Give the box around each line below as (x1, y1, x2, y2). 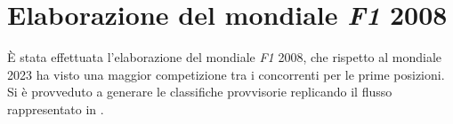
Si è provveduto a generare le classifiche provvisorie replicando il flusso (7, 82, 392, 101)
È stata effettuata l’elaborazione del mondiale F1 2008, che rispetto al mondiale (7, 48, 442, 66)
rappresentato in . (7, 99, 104, 118)
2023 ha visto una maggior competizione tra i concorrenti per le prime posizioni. (7, 65, 445, 83)
